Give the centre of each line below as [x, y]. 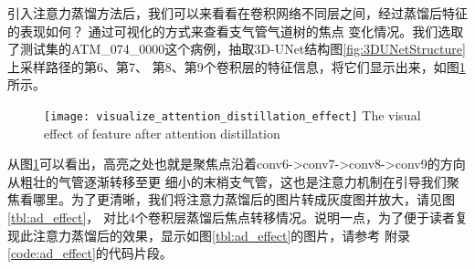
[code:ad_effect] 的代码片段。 [90, 253]
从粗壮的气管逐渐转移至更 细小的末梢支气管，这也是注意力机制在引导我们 [227, 181]
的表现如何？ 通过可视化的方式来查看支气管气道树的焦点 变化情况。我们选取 [236, 31]
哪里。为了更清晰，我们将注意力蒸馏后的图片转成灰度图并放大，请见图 [243, 199]
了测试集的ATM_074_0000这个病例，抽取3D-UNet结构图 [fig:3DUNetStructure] [237, 49]
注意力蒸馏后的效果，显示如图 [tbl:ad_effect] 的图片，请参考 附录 [222, 235]
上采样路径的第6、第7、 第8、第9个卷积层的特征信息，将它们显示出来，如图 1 [237, 66]
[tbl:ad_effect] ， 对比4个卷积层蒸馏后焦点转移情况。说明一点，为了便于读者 [232, 217]
